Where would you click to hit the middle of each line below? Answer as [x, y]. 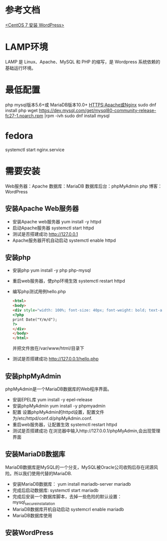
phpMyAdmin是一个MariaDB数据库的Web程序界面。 [59, 389]
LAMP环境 [27, 47]
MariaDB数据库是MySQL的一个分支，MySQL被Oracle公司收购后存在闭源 [80, 467]
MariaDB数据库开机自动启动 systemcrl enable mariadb [68, 509]
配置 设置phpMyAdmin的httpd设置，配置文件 [58, 412]
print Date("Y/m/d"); [35, 320]
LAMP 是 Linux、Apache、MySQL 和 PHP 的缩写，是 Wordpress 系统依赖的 [83, 62]
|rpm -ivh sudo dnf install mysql [77, 116]
